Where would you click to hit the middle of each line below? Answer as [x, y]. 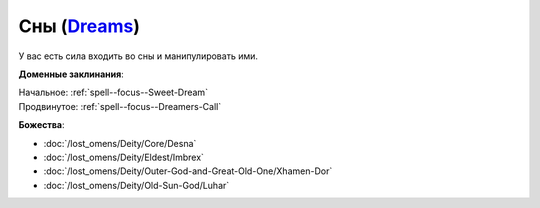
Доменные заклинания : [71, 74]
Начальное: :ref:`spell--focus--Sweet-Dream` [113, 92]
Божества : [41, 125]
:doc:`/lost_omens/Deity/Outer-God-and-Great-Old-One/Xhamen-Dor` [188, 171]
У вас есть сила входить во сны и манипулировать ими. [138, 56]
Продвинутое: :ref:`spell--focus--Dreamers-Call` [120, 106]
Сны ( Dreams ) [79, 26]
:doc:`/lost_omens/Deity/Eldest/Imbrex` [124, 157]
